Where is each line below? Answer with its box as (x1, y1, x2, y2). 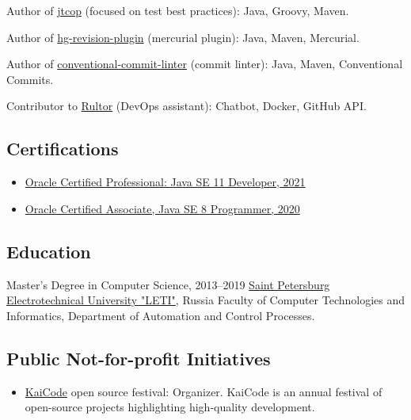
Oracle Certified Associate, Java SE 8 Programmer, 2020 (25, 200, 300, 216)
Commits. (6, 71, 54, 87)
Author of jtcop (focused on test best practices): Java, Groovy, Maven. (6, 2, 349, 18)
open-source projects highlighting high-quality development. (25, 399, 315, 415)
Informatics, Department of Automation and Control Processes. (6, 307, 315, 323)
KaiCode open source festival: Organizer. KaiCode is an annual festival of (25, 383, 382, 399)
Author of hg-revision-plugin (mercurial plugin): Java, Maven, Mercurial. (6, 29, 360, 45)
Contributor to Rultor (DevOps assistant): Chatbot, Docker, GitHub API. (6, 97, 367, 114)
